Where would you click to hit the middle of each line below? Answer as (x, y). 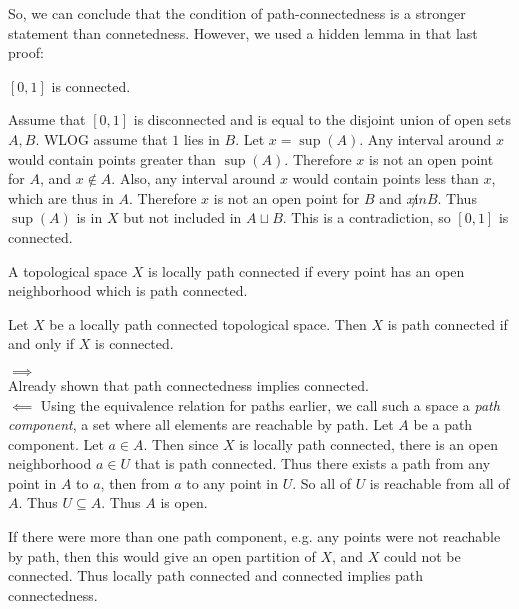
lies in (201, 138)
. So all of (321, 482)
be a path (443, 424)
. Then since (181, 443)
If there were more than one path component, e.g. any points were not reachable (254, 536)
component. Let (56, 443)
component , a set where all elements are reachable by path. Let (201, 424)
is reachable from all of (439, 482)
